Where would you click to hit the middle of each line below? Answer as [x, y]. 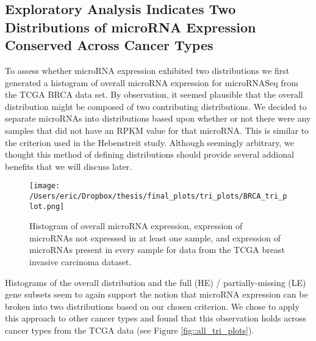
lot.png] [47, 206]
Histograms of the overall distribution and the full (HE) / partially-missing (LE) [156, 282]
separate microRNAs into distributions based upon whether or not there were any [158, 118]
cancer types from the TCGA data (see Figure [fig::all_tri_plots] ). [130, 330]
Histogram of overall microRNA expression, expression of [136, 226]
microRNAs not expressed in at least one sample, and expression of [155, 237]
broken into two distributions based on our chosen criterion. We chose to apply [152, 306]
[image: [45, 186]
